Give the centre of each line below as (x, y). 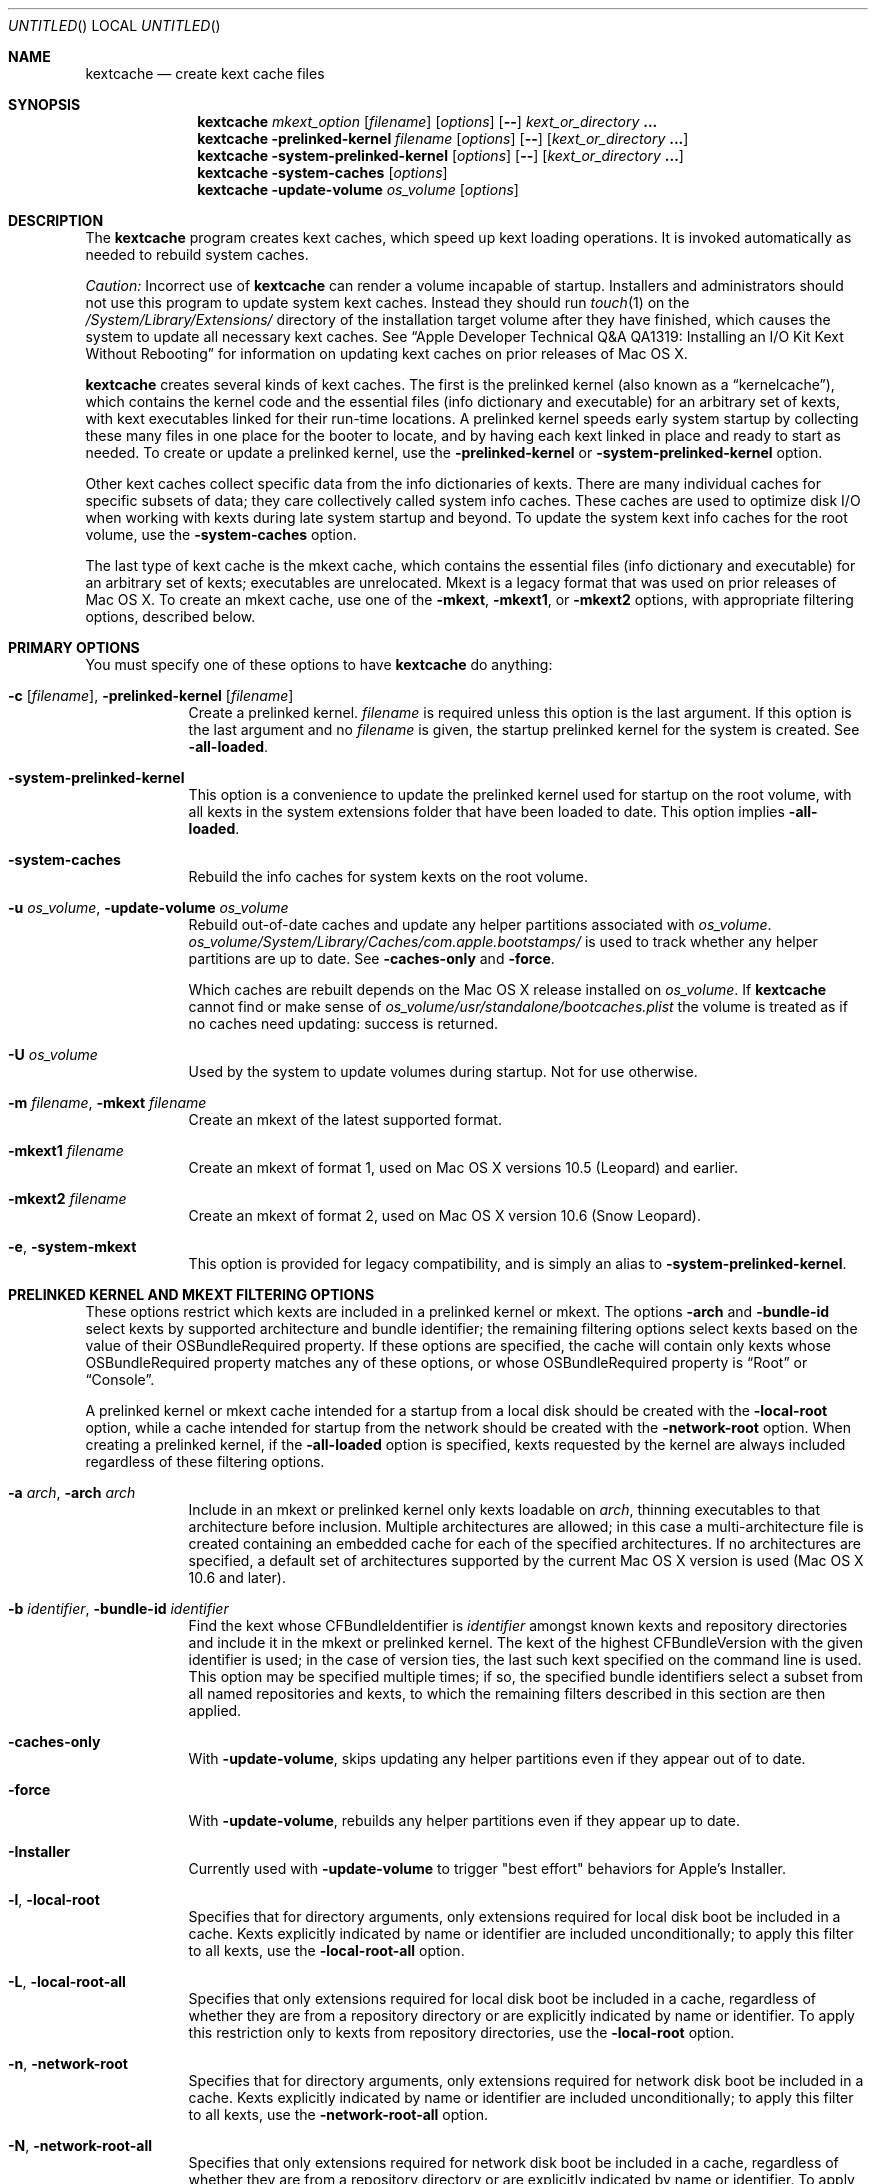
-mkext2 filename (67, 1198)
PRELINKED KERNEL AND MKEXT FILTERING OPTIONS (191, 1294)
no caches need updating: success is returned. (343, 1023)
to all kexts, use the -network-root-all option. (338, 2114)
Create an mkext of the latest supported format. (345, 1119)
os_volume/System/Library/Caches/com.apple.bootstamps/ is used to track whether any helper (503, 941)
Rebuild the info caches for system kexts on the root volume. (388, 876)
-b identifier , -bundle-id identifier (118, 1608)
